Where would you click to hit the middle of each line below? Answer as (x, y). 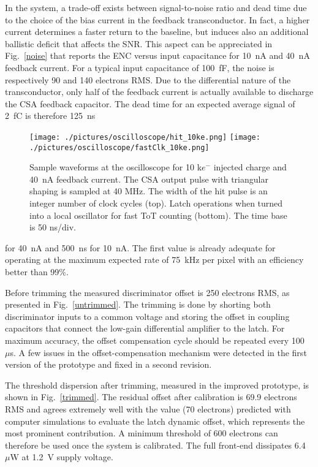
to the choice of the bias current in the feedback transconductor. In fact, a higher (157, 19)
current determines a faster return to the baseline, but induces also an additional (157, 32)
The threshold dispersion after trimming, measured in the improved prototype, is (157, 385)
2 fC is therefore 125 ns (50, 116)
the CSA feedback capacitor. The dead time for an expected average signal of (150, 103)
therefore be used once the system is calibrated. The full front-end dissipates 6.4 (155, 445)
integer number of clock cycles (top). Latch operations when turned (156, 203)
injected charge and (250, 167)
